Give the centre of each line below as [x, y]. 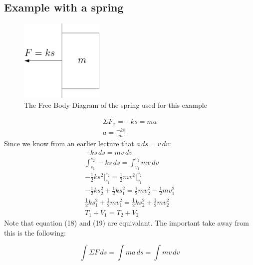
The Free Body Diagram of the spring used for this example [116, 105]
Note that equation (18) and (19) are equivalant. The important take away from [126, 223]
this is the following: [35, 232]
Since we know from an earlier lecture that [69, 143]
